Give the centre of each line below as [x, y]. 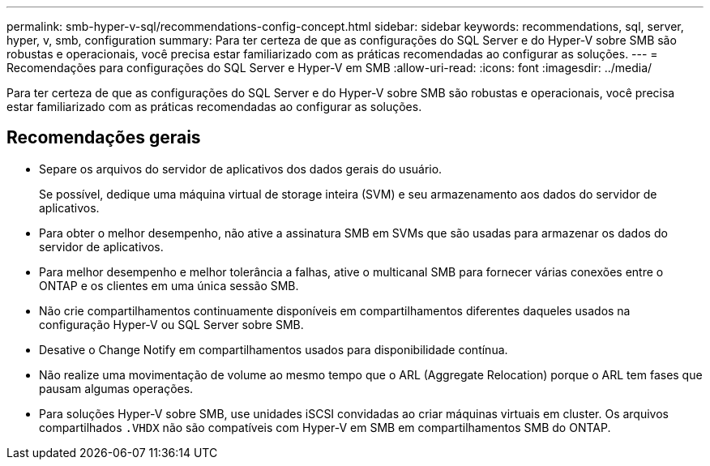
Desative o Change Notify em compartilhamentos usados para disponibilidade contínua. [274, 349]
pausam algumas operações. [116, 388]
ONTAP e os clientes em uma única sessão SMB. [169, 285]
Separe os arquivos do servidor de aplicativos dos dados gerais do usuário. [241, 169]
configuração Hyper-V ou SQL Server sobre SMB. [171, 324]
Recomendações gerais [104, 138]
